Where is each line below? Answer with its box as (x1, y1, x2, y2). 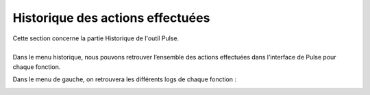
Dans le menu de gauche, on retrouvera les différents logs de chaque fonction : (12, 75, 236, 83)
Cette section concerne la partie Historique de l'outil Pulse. (12, 34, 180, 42)
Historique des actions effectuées (12, 10, 210, 25)
